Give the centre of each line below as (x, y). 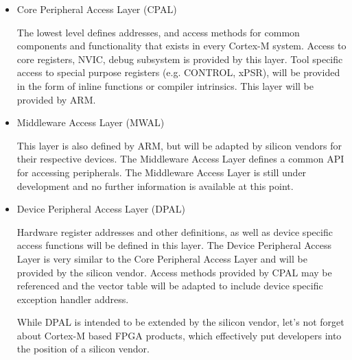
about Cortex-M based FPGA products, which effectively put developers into (179, 335)
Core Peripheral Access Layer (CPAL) (97, 9)
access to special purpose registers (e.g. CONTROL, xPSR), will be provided (178, 72)
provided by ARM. (56, 99)
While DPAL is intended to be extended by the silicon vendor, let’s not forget (180, 322)
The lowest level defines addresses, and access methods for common (158, 32)
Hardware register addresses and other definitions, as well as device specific (175, 231)
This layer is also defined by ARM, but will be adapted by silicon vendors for (179, 145)
